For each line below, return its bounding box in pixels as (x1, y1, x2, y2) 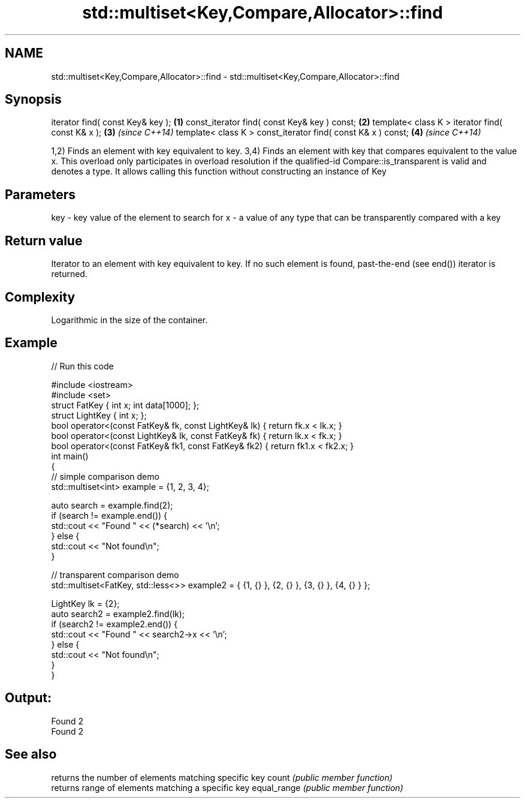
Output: (5, 690, 52, 706)
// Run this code (51, 360, 114, 371)
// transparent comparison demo (51, 569, 179, 580)
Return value (5, 233, 83, 248)
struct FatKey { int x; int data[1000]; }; (51, 399, 200, 410)
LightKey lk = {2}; (51, 598, 120, 609)
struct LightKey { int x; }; (51, 410, 147, 420)
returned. (51, 269, 87, 279)
